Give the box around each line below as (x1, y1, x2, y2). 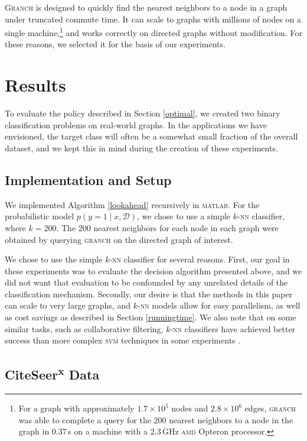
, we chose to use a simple (137, 210, 231, 222)
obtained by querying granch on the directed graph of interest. (5, 233, 233, 245)
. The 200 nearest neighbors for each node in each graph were (56, 221, 279, 234)
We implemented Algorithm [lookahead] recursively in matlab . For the (5, 198, 260, 210)
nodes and (171, 402, 208, 414)
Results (5, 73, 66, 97)
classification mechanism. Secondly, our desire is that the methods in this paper (5, 287, 293, 300)
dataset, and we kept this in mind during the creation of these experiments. (5, 141, 278, 154)
